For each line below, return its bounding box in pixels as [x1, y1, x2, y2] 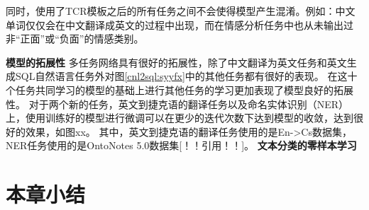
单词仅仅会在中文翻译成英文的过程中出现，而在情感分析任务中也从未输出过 [6, 17, 353, 32]
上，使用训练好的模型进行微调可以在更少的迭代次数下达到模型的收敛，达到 [6, 110, 353, 125]
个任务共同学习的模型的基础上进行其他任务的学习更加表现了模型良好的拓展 [6, 82, 353, 97]
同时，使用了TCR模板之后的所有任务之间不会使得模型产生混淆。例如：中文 [6, 4, 356, 18]
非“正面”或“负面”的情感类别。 [6, 31, 144, 46]
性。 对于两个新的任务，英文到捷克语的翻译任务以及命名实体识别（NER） [6, 96, 348, 111]
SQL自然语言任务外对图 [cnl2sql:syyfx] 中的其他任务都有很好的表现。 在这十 [15, 69, 358, 83]
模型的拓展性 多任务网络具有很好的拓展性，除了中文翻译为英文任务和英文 [6, 54, 347, 69]
